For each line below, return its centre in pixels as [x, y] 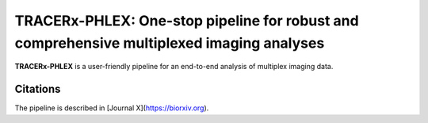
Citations [38, 89]
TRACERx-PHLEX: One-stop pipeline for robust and [187, 21]
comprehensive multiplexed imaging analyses [170, 43]
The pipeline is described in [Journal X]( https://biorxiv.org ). [112, 108]
